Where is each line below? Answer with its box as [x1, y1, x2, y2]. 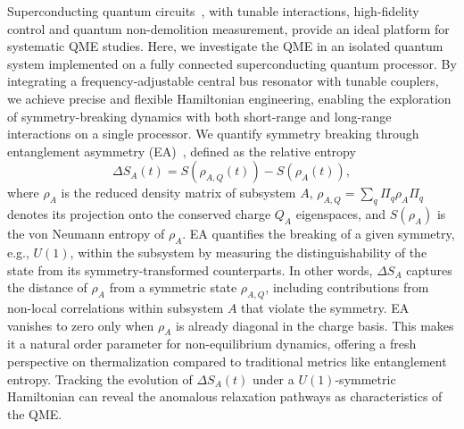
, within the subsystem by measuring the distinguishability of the [70, 242, 427, 261]
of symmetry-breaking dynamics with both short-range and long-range [7, 106, 392, 125]
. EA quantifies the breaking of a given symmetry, [182, 224, 455, 243]
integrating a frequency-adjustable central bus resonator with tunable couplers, [7, 71, 439, 90]
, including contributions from [265, 278, 429, 297]
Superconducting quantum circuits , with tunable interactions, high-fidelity [7, 2, 419, 20]
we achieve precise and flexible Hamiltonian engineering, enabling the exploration [7, 88, 452, 107]
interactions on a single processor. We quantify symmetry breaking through [7, 124, 419, 143]
